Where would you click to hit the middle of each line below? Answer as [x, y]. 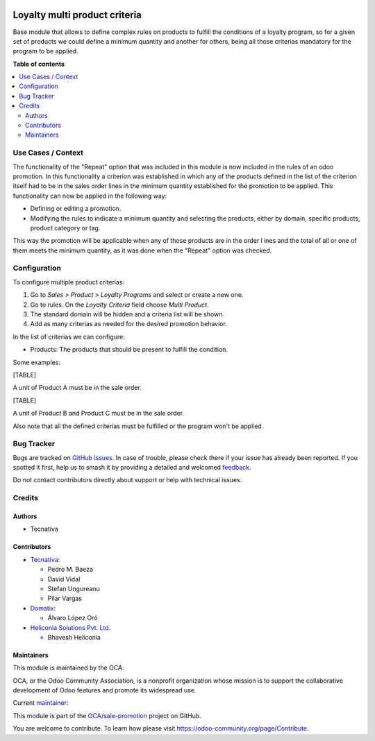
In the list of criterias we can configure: [69, 337]
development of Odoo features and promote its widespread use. [105, 690]
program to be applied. [45, 51]
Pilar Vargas [65, 598]
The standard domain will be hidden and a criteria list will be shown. [127, 314]
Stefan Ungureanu [74, 588]
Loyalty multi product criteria [77, 15]
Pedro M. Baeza [70, 570]
